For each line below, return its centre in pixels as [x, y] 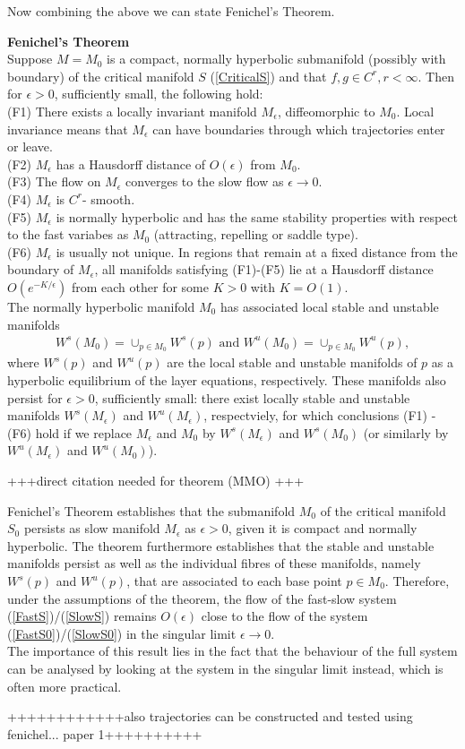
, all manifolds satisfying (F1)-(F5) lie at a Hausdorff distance [264, 269]
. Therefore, [417, 581]
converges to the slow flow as [205, 181]
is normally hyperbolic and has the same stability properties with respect [257, 216]
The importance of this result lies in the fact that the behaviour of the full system [232, 651]
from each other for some [140, 286]
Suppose [30, 59]
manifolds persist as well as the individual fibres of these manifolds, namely [214, 563]
